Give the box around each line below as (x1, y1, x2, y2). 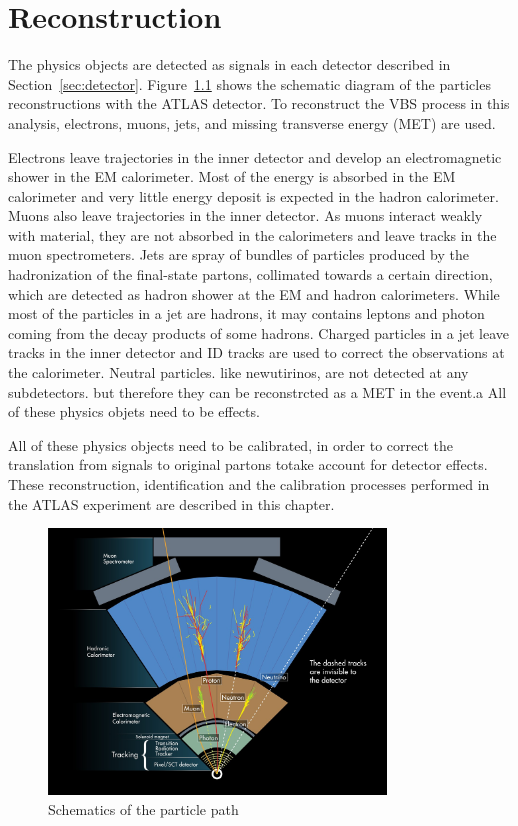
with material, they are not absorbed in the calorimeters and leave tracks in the (8, 224, 497, 245)
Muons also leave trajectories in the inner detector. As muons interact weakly (8, 205, 483, 226)
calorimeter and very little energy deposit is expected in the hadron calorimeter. (8, 185, 499, 206)
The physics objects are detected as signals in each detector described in (8, 54, 451, 75)
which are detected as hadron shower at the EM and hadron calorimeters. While (8, 283, 500, 304)
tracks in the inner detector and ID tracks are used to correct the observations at (8, 342, 505, 363)
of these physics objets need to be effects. (8, 401, 260, 422)
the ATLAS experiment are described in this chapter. (8, 493, 335, 514)
